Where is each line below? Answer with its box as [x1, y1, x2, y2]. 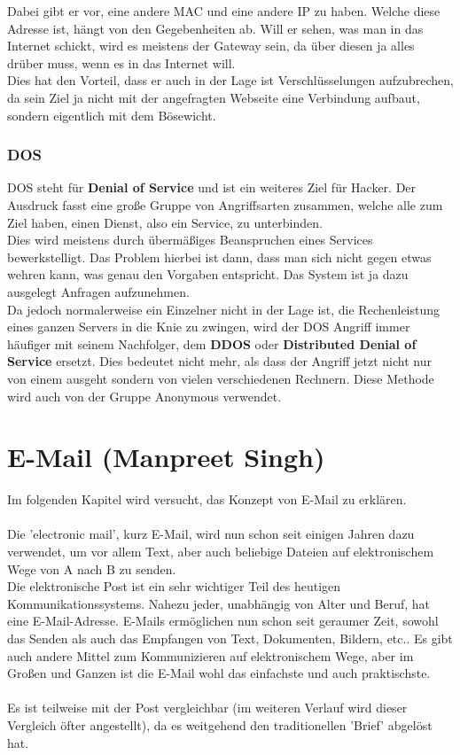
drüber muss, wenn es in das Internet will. [7, 53, 236, 72]
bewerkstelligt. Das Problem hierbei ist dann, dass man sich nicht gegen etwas [7, 247, 432, 266]
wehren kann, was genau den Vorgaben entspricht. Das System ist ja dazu [7, 265, 409, 284]
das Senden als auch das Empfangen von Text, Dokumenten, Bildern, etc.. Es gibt [7, 628, 453, 647]
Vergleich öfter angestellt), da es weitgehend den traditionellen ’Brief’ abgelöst [7, 715, 433, 734]
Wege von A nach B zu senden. [7, 559, 176, 578]
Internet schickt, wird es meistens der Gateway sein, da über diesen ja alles [7, 36, 415, 55]
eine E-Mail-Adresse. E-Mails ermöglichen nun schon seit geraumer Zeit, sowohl [7, 611, 439, 630]
